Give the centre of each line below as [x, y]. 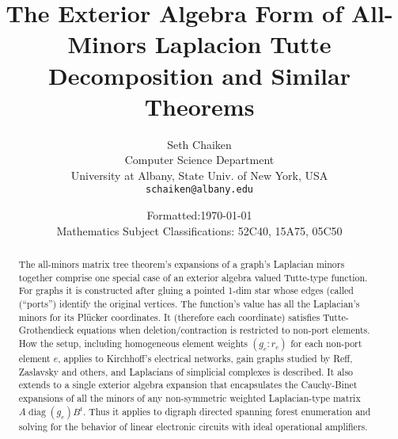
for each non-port [326, 344]
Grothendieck [46, 330]
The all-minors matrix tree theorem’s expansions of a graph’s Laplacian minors [182, 264]
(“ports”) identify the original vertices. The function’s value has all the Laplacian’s [189, 304]
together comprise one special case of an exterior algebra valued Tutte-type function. [193, 277]
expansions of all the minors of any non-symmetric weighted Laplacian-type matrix [190, 398]
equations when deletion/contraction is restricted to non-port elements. [224, 330]
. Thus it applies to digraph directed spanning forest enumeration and [227, 411]
